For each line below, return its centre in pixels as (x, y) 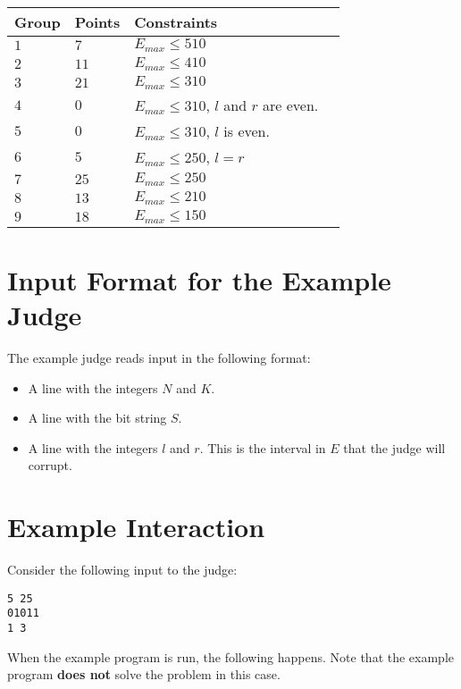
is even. (247, 130)
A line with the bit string (97, 418)
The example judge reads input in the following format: (159, 357)
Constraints (176, 22)
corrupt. (50, 465)
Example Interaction (136, 527)
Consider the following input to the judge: (122, 570)
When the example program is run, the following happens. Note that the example (231, 656)
